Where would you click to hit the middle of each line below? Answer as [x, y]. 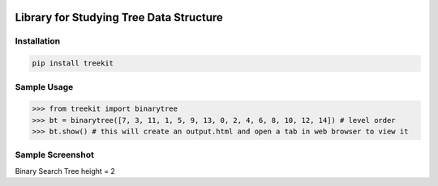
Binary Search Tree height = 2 [65, 171]
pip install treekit [73, 63]
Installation [38, 41]
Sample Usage [44, 87]
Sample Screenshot [55, 155]
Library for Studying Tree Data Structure [119, 17]
